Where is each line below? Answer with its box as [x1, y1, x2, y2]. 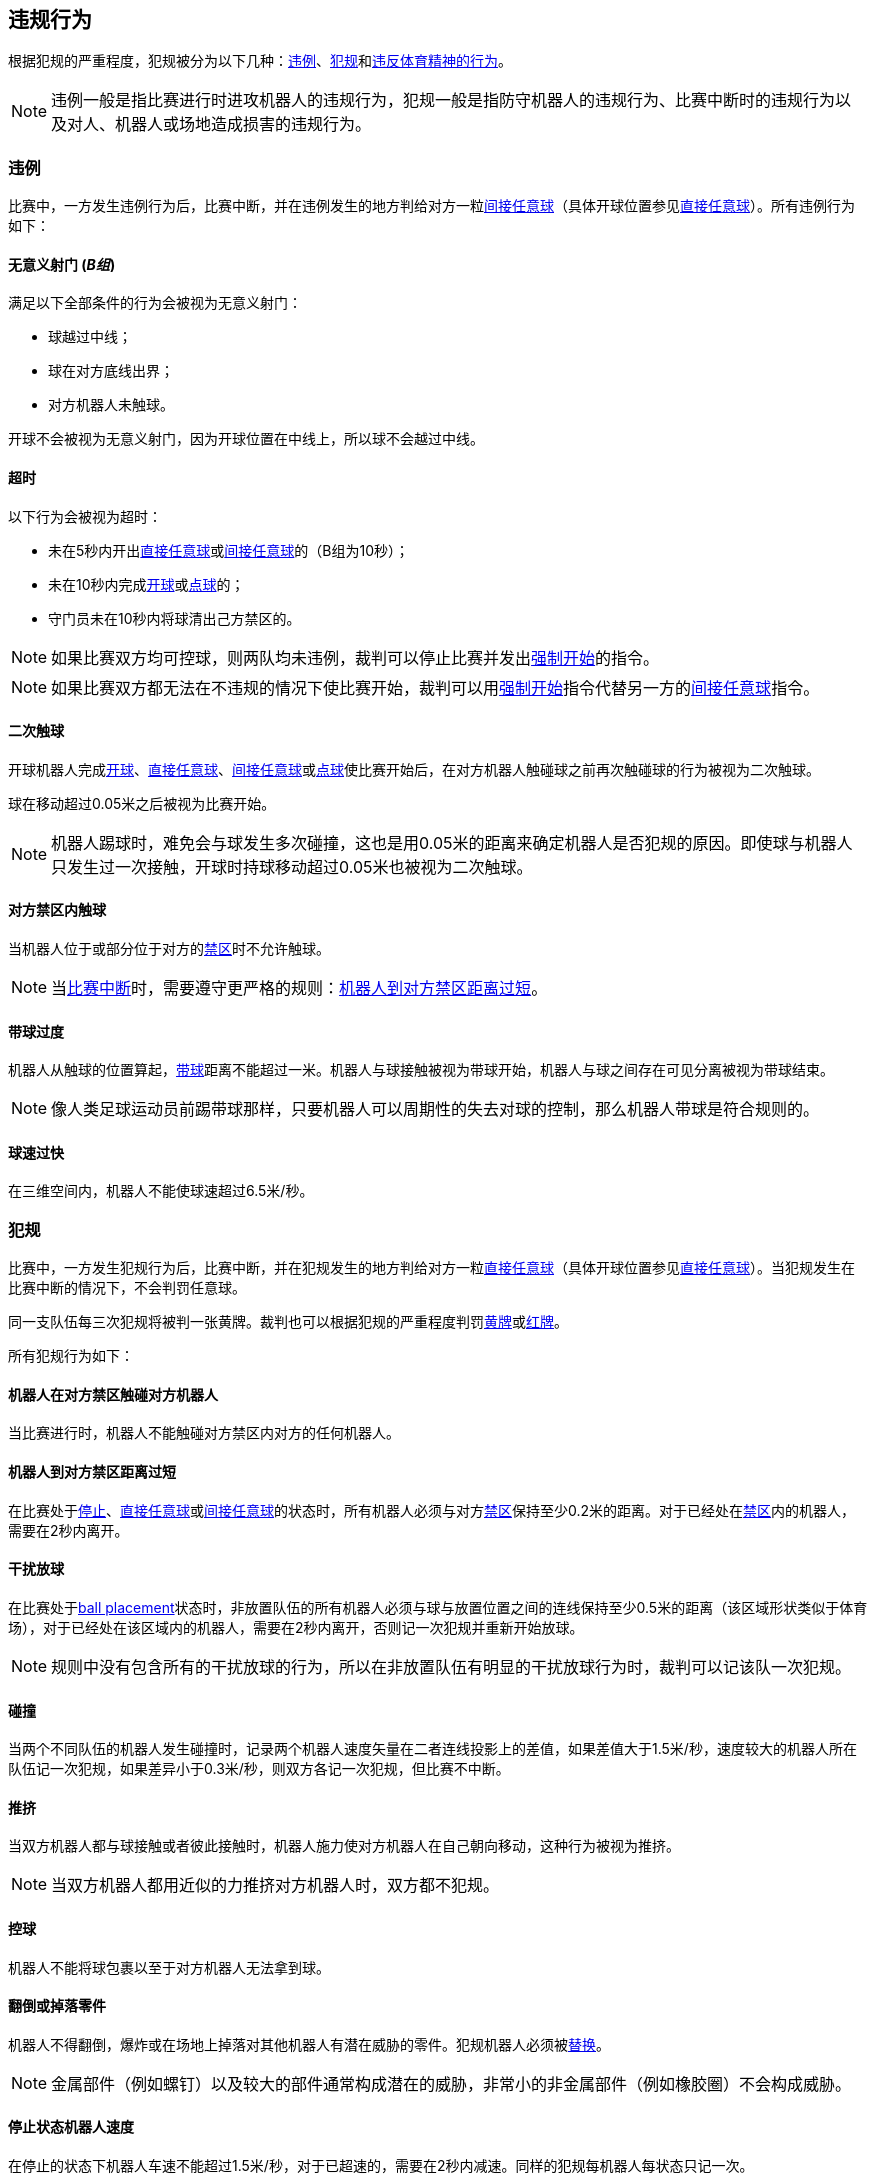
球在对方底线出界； [48, 362, 174, 380]
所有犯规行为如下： [8, 1347, 134, 1365]
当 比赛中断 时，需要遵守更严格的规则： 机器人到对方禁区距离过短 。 [51, 978, 548, 999]
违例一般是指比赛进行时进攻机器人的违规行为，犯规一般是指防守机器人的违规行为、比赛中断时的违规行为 [51, 90, 836, 111]
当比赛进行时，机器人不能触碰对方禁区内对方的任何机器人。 [8, 1424, 400, 1442]
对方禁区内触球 [8, 901, 106, 919]
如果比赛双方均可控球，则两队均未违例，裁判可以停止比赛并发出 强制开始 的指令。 [51, 647, 660, 668]
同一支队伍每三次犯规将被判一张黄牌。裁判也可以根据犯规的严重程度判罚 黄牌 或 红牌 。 [8, 1313, 568, 1331]
